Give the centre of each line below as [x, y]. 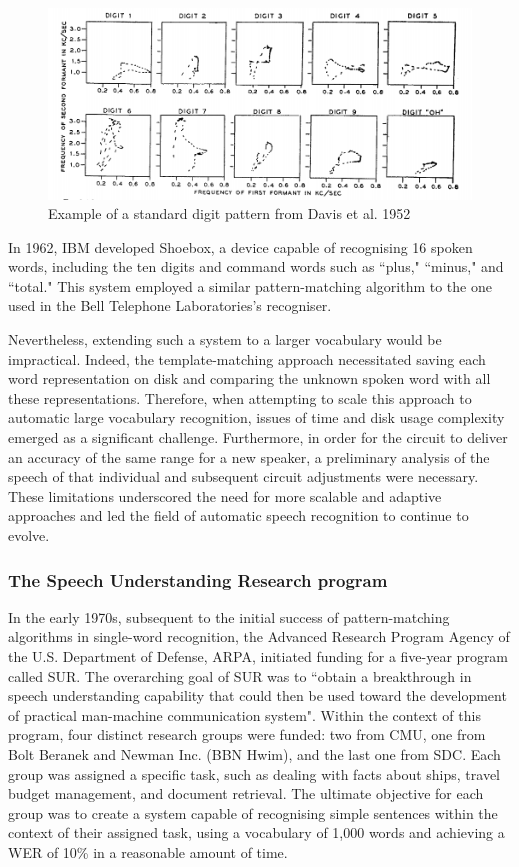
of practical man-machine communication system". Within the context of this [244, 714]
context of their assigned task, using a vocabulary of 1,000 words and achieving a [256, 832]
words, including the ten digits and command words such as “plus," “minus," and [256, 266]
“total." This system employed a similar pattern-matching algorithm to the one [250, 285]
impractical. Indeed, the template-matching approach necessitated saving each [247, 358]
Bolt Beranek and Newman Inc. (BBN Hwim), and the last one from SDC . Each [254, 753]
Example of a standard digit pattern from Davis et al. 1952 [229, 213]
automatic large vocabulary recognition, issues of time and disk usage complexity [256, 417]
